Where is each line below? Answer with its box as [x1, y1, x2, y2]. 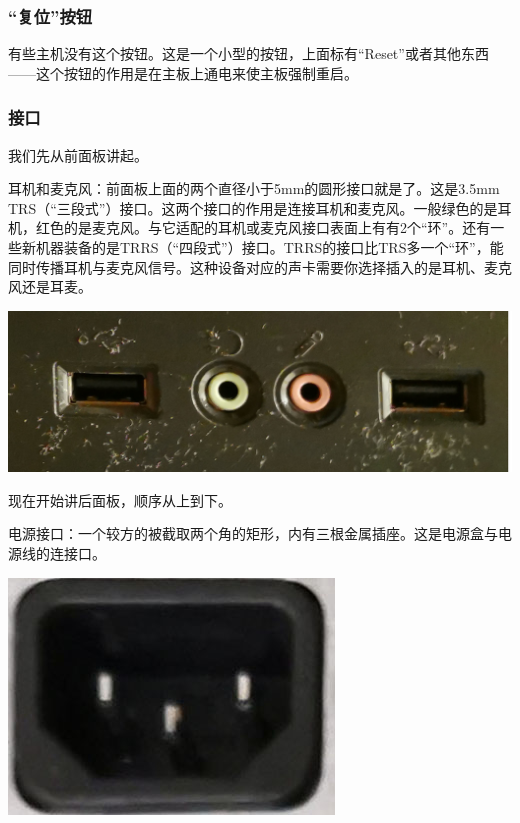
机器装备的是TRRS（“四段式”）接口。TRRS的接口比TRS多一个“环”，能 [35, 237, 504, 257]
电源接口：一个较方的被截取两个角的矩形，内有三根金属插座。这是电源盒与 [8, 523, 498, 544]
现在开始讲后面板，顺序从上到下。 [8, 489, 232, 510]
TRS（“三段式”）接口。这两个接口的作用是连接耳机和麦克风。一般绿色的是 [8, 197, 498, 218]
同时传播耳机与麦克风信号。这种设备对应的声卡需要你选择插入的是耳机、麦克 [8, 256, 512, 277]
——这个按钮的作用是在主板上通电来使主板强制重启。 [8, 62, 358, 83]
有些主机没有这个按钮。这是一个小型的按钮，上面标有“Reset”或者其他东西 [8, 43, 489, 64]
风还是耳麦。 [8, 276, 92, 297]
